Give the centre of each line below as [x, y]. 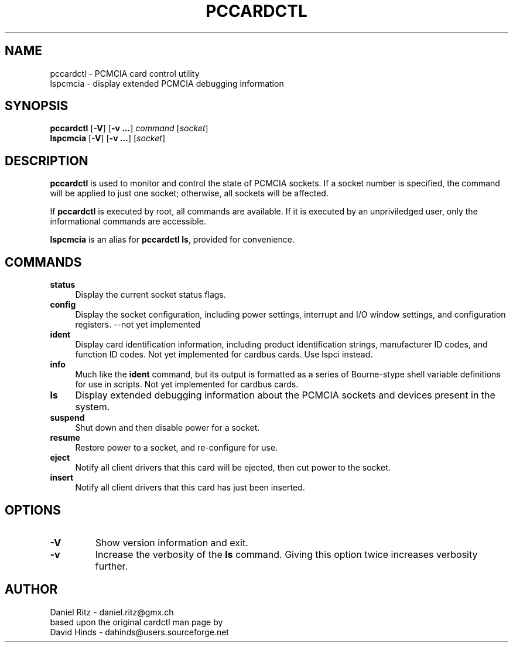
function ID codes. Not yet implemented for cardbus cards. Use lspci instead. [224, 355]
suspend [67, 418]
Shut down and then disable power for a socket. [167, 428]
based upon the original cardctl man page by [136, 622]
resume [65, 438]
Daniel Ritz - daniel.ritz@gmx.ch [112, 612]
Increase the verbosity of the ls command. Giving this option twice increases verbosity [286, 554]
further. [112, 566]
